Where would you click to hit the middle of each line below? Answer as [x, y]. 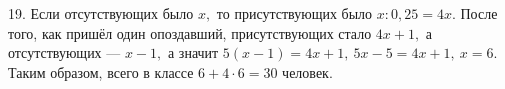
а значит [193, 52]
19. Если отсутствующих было [101, 13]
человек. [307, 71]
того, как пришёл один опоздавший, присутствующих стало [190, 32]
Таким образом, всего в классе [101, 71]
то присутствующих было [294, 13]
